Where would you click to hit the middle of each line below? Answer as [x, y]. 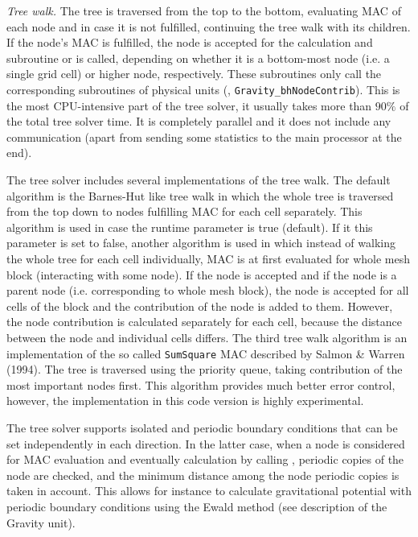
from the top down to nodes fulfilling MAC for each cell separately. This [184, 211]
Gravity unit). [41, 522]
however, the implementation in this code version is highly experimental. [185, 401]
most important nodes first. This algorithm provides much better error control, [201, 384]
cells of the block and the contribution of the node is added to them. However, [200, 306]
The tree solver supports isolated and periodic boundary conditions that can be [202, 427]
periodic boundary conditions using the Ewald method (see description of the [197, 506]
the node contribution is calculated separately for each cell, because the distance [204, 322]
